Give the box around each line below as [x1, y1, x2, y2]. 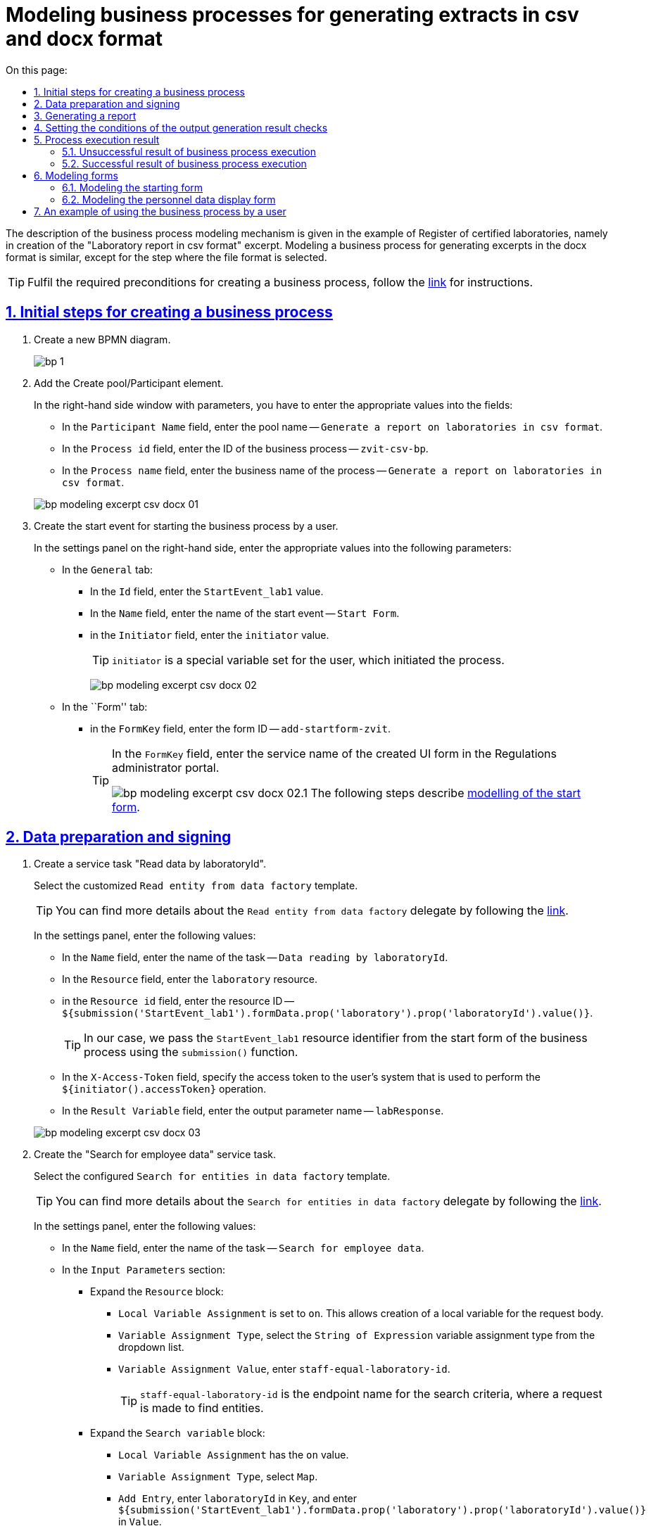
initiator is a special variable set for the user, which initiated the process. [112, 652, 505, 667]
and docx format [6, 27, 163, 51]
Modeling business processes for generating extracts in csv [6, 3, 579, 27]
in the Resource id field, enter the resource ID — [62, 995, 294, 1008]
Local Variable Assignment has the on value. [118, 1449, 349, 1461]
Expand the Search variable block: [90, 1427, 265, 1440]
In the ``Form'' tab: [62, 700, 148, 713]
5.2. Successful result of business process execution [62, 157, 307, 170]
